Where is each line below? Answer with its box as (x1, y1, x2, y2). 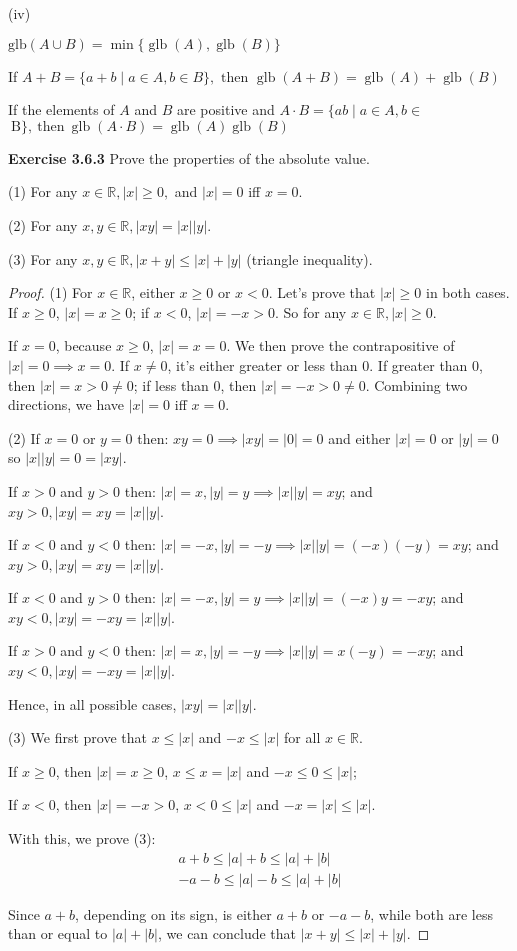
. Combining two (365, 374, 468, 395)
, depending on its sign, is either (75, 903, 272, 924)
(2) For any (8, 214, 78, 235)
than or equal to (8, 923, 108, 944)
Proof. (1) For (8, 282, 93, 303)
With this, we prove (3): (8, 828, 156, 849)
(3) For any (8, 248, 78, 269)
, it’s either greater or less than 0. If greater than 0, (167, 354, 483, 375)
